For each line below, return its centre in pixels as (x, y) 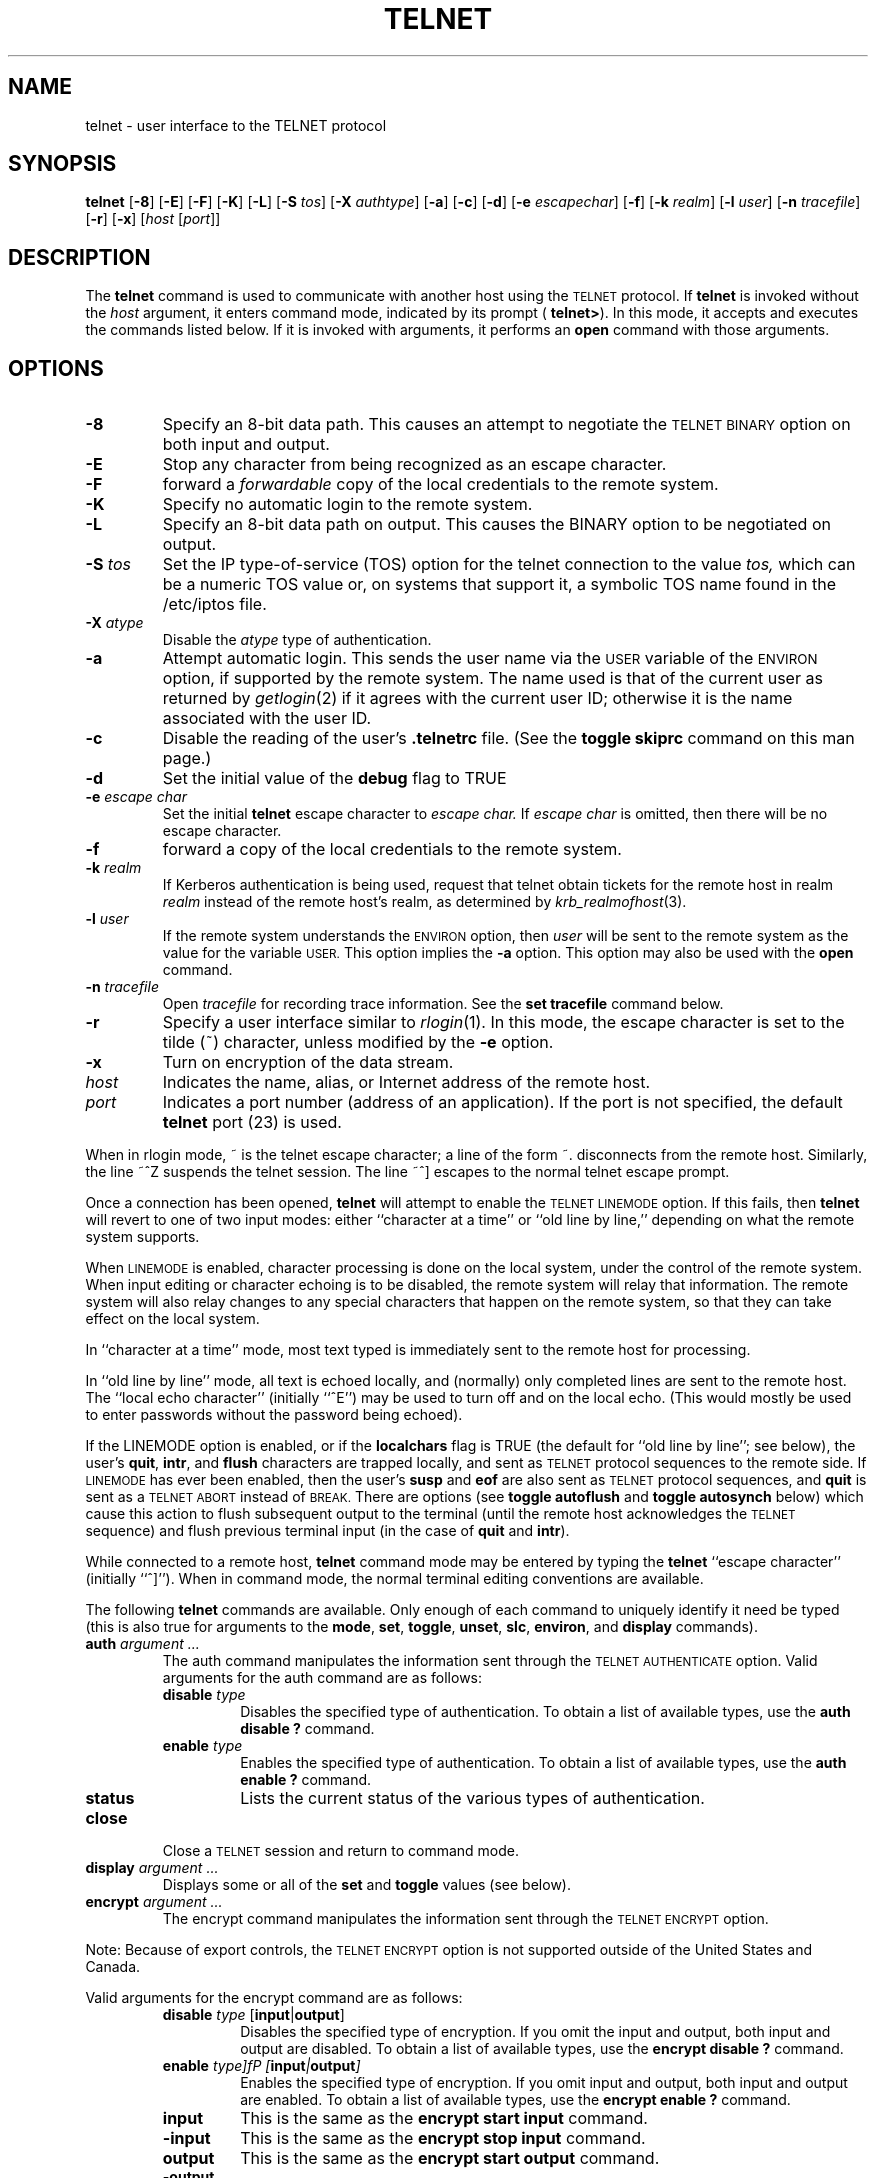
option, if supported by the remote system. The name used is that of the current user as (492, 678)
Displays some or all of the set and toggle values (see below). (366, 1885)
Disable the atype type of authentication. (297, 640)
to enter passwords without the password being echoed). (274, 1415)
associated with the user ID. (267, 718)
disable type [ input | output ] (253, 2015)
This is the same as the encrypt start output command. (450, 2158)
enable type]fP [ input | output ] (261, 2066)
